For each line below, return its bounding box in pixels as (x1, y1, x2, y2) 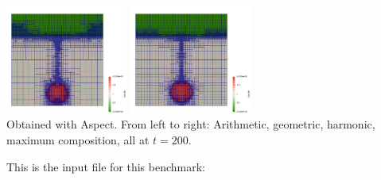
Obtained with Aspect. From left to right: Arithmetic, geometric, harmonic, (6, 116, 375, 132)
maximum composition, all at (6, 132, 150, 148)
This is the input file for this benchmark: (6, 158, 205, 174)
